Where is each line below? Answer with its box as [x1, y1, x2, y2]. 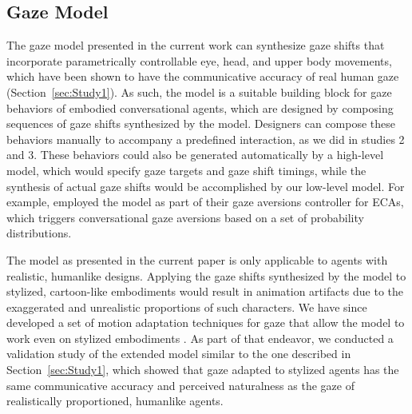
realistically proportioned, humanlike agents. [6, 392, 224, 409]
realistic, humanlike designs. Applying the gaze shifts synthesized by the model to [6, 267, 406, 284]
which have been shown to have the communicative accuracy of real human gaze [6, 68, 399, 85]
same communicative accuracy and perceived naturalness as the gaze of [6, 376, 355, 393]
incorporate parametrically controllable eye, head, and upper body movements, [6, 52, 392, 69]
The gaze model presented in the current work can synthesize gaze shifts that [6, 37, 385, 54]
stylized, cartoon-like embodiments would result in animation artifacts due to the [6, 283, 404, 300]
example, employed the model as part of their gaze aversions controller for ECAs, [6, 193, 404, 210]
